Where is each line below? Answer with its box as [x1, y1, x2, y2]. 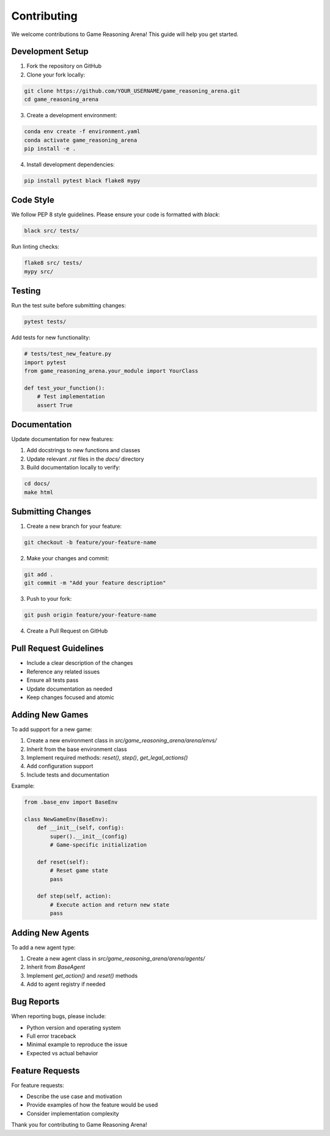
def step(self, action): [37, 893, 112, 900]
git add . [24, 571, 54, 578]
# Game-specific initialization [50, 841, 147, 849]
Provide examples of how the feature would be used [26, 1101, 158, 1109]
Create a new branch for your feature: [26, 522, 122, 530]
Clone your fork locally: [26, 71, 86, 78]
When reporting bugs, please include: [11, 1013, 106, 1020]
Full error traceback [26, 1032, 76, 1039]
